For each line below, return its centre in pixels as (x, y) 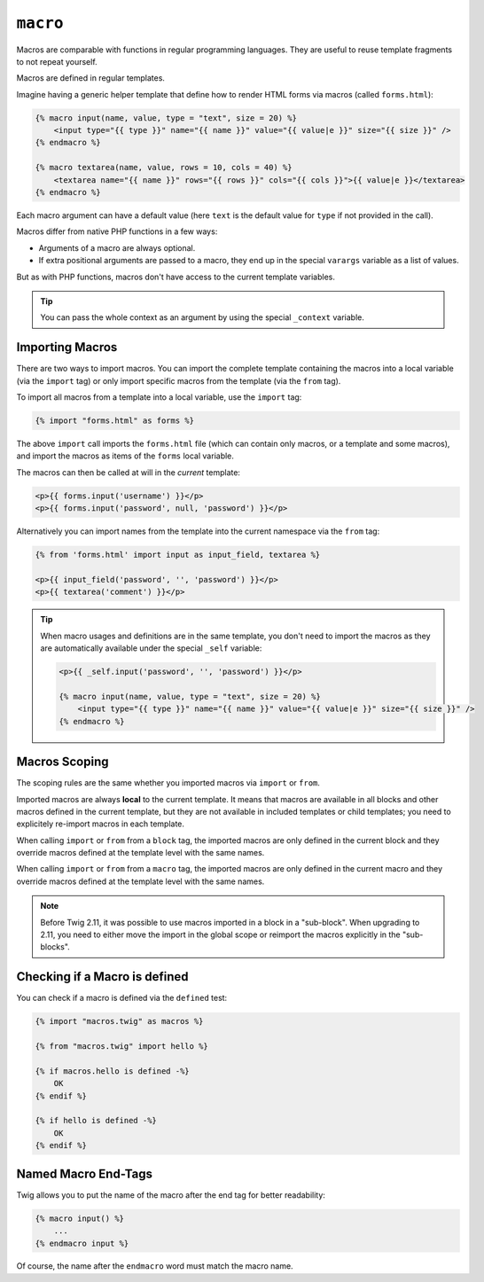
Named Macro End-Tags (85, 1173)
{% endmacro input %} (82, 1243)
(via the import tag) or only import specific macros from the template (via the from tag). (179, 380)
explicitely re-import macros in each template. (101, 824)
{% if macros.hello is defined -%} (112, 1071)
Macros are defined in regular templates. (91, 78)
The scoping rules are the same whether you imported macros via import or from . (168, 783)
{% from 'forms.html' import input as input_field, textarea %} (178, 555)
